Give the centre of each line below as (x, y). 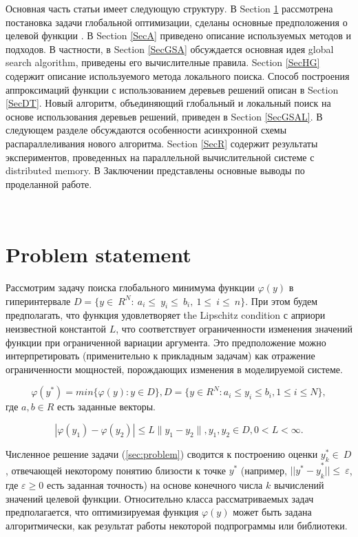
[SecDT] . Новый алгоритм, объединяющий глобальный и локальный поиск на (168, 103)
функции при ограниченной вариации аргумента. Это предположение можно (166, 342)
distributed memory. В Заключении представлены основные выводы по (155, 170)
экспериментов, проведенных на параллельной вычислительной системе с (160, 157)
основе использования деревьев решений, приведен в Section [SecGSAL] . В (164, 116)
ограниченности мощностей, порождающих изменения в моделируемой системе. (174, 369)
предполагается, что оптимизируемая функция (102, 512)
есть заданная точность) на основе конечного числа (155, 485)
